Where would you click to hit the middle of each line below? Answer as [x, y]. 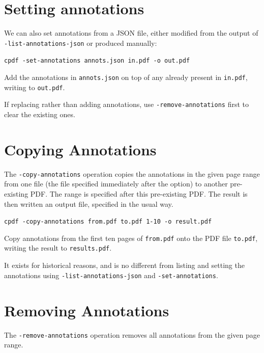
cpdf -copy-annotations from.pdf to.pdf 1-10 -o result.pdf [108, 222]
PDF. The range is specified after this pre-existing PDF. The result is [139, 193]
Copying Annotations [80, 149]
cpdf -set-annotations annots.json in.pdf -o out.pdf [97, 61]
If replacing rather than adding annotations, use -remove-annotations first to [127, 104]
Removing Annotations [87, 310]
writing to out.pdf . [35, 87]
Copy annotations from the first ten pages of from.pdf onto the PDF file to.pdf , [131, 238]
